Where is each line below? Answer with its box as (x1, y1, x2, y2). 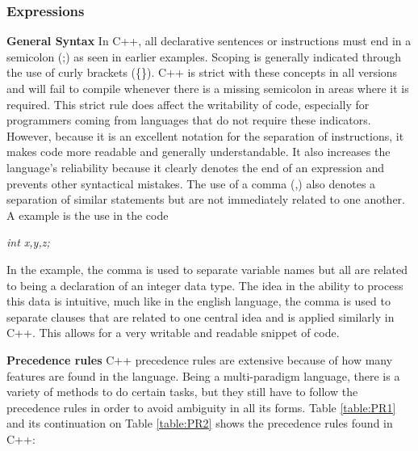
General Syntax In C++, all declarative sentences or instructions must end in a (6, 32, 412, 49)
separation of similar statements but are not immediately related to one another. (6, 191, 405, 208)
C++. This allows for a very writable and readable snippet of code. (6, 324, 340, 341)
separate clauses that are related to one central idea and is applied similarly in (6, 308, 395, 325)
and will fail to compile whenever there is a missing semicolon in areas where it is (6, 80, 409, 96)
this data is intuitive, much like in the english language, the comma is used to (6, 293, 391, 310)
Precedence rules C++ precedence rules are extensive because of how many (6, 351, 393, 368)
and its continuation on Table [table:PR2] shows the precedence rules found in (6, 415, 393, 432)
